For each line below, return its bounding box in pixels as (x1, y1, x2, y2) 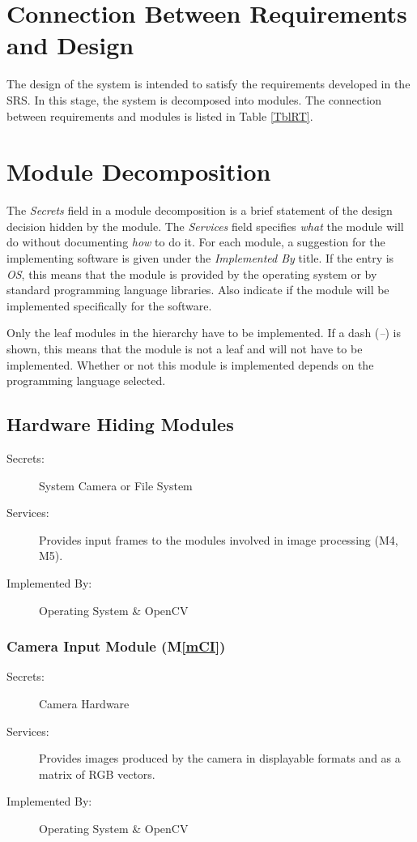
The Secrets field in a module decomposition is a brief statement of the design (6, 202, 393, 219)
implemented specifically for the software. (6, 297, 212, 314)
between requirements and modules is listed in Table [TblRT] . (6, 107, 313, 124)
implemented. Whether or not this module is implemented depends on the (6, 356, 374, 373)
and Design (6, 28, 134, 62)
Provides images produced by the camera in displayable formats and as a (39, 750, 401, 767)
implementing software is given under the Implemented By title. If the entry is (6, 250, 394, 266)
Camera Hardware (39, 695, 130, 712)
